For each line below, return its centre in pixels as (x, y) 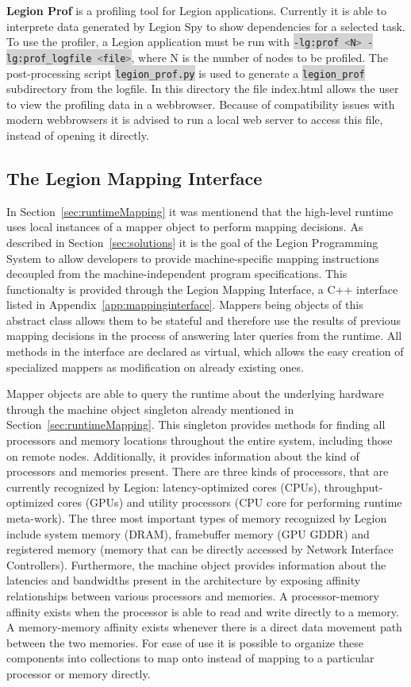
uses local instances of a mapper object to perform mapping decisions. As (185, 227)
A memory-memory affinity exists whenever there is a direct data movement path (204, 627)
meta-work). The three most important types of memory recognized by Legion (197, 518)
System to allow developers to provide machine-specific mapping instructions (193, 258)
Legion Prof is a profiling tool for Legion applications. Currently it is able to (197, 10)
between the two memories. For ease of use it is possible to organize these (185, 642)
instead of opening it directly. (78, 135)
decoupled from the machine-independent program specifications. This (177, 274)
